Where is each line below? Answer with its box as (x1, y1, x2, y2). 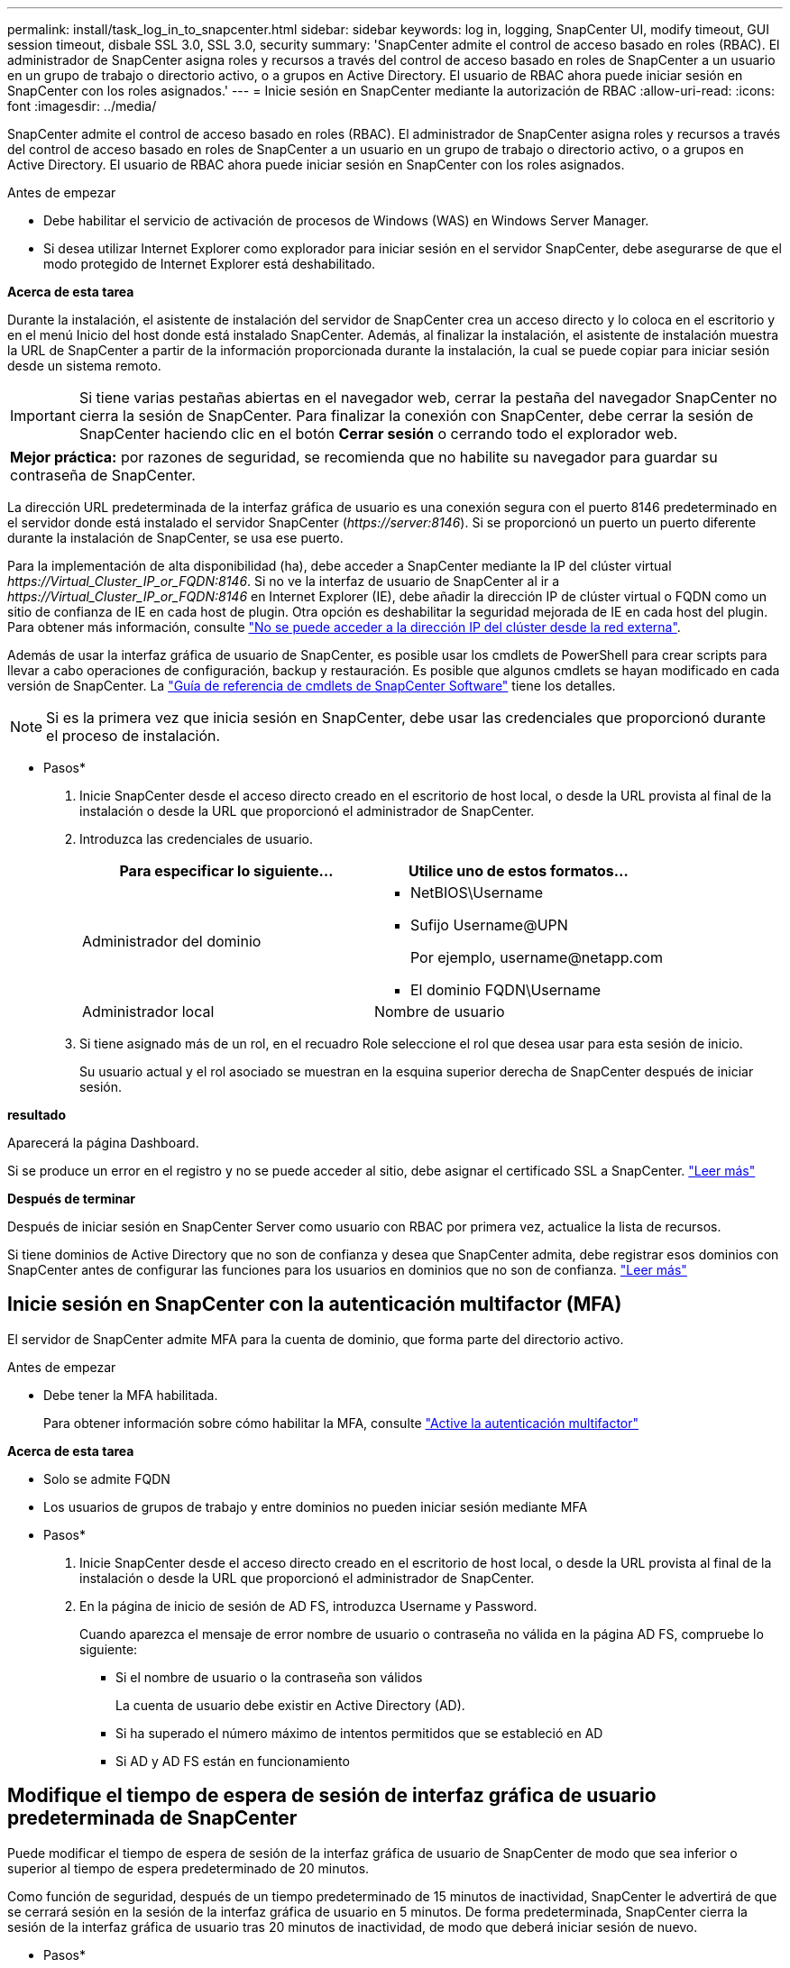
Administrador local (82, 1002, 215, 1021)
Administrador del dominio (82, 932, 262, 950)
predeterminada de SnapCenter (7, 1807, 298, 1830)
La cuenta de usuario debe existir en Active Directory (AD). (115, 1697, 465, 1713)
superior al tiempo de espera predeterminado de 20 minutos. (7, 1860, 370, 1876)
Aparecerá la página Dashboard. (7, 1135, 199, 1150)
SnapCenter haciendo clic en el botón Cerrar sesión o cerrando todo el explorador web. (78, 425, 678, 443)
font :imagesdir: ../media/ (7, 98, 157, 114)
